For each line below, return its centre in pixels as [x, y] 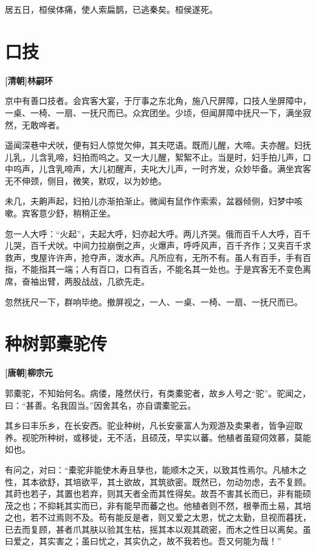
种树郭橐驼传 [56, 343]
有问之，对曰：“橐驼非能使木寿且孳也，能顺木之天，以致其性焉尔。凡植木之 [156, 469]
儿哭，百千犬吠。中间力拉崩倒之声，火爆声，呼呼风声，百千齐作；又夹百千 [154, 245]
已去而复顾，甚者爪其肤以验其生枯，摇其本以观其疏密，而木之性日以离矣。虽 [158, 529]
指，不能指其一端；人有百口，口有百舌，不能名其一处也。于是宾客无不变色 [154, 269]
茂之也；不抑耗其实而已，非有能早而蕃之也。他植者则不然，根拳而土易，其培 [158, 505]
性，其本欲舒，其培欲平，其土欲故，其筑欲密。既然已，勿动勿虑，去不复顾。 [158, 481]
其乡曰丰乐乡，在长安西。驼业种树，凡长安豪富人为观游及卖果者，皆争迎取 [154, 425]
